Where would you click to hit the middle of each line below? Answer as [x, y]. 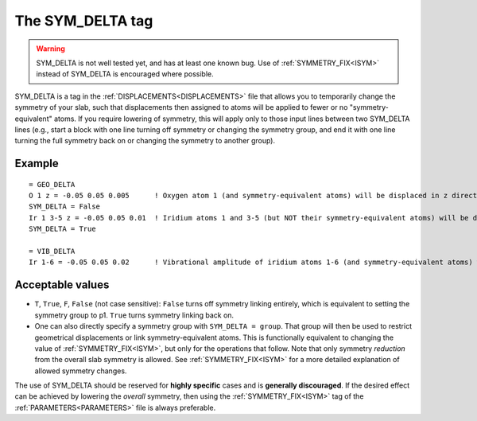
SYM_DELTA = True [62, 229]
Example [37, 164]
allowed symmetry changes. [81, 371]
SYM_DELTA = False [65, 207]
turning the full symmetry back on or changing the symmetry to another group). [145, 141]
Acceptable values [62, 285]
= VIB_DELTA [52, 251]
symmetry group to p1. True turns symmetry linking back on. [134, 315]
